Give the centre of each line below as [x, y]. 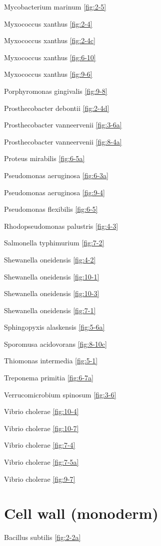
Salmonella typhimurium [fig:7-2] [54, 243]
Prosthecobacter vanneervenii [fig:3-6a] [63, 125]
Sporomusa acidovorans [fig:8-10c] [55, 344]
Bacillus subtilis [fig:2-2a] [42, 537]
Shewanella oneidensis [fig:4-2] [50, 259]
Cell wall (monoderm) [81, 513]
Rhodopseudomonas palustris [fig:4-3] [61, 226]
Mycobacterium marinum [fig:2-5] [55, 7]
